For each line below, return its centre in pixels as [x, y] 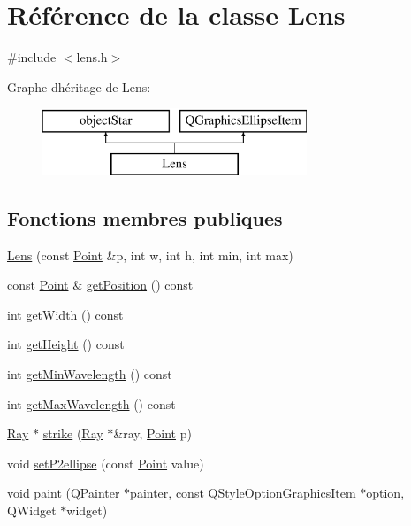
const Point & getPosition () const [100, 285]
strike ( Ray [73, 433]
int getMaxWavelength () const [91, 403]
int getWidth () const [65, 314]
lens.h [92, 57]
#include [32, 57]
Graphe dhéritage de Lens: [79, 86]
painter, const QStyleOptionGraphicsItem [243, 493]
